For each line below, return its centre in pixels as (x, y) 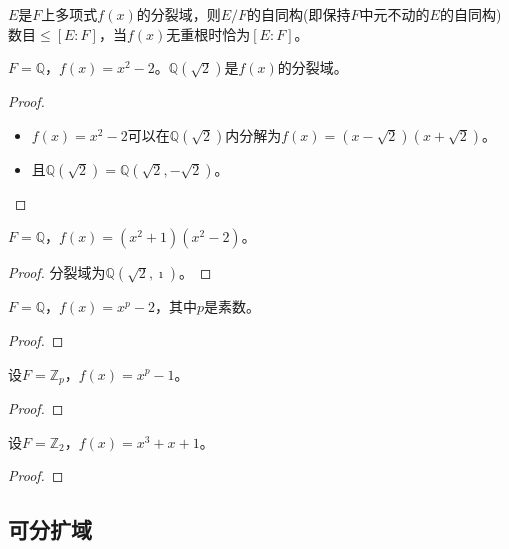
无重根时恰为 (208, 33)
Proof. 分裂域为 (57, 272)
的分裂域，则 (178, 14)
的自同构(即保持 (299, 14)
